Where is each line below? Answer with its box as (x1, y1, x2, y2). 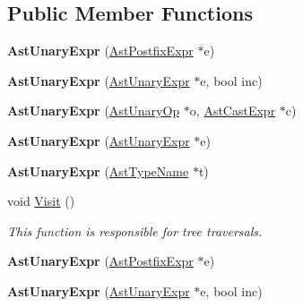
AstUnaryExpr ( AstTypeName (7, 161, 189, 180)
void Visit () (7, 192, 75, 210)
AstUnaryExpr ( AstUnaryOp (7, 101, 180, 120)
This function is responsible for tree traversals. (7, 221, 263, 240)
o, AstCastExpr (189, 101, 276, 120)
